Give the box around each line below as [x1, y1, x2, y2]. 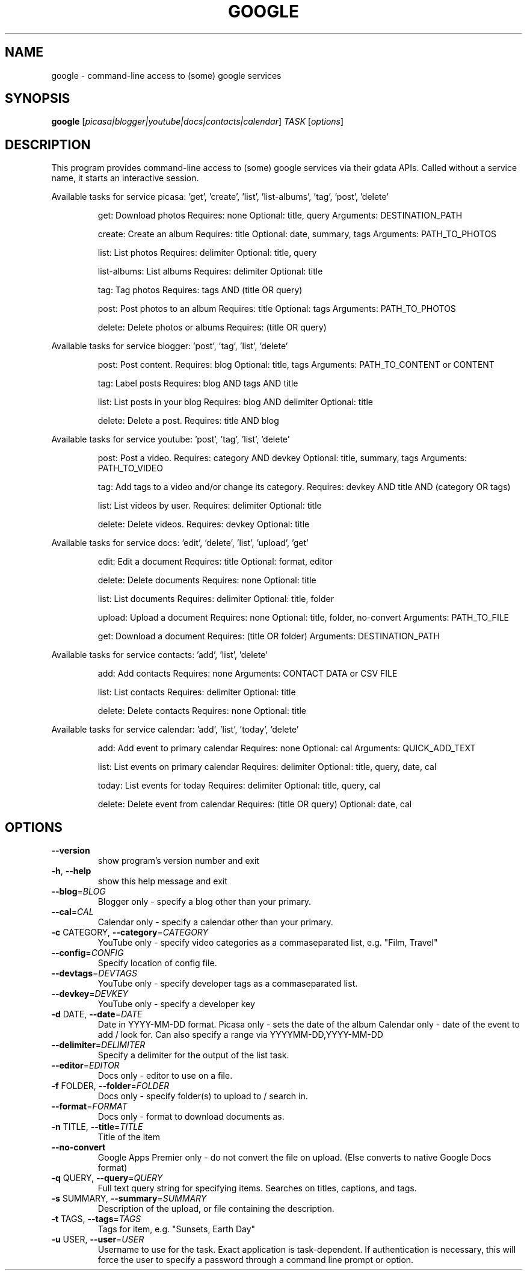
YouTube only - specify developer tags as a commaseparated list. [97, 978, 358, 989]
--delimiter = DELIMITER [51, 1040, 146, 1050]
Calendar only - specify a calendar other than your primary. [97, 917, 333, 928]
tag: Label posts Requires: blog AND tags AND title [97, 378, 298, 389]
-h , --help [51, 866, 91, 876]
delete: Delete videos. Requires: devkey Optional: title [97, 519, 310, 530]
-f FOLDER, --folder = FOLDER [51, 1081, 170, 1091]
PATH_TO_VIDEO [97, 463, 163, 474]
